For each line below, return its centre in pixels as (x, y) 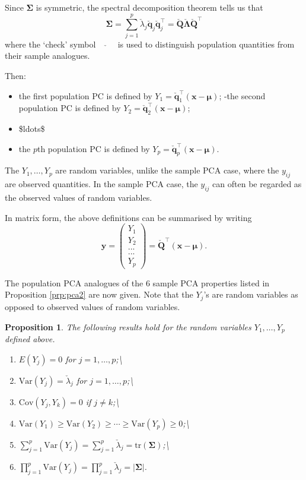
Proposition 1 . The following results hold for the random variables (128, 326)
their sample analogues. (47, 56)
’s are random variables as (251, 294)
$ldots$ (32, 129)
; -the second (242, 95)
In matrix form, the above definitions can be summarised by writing (128, 217)
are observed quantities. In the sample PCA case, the (101, 184)
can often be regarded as (257, 184)
